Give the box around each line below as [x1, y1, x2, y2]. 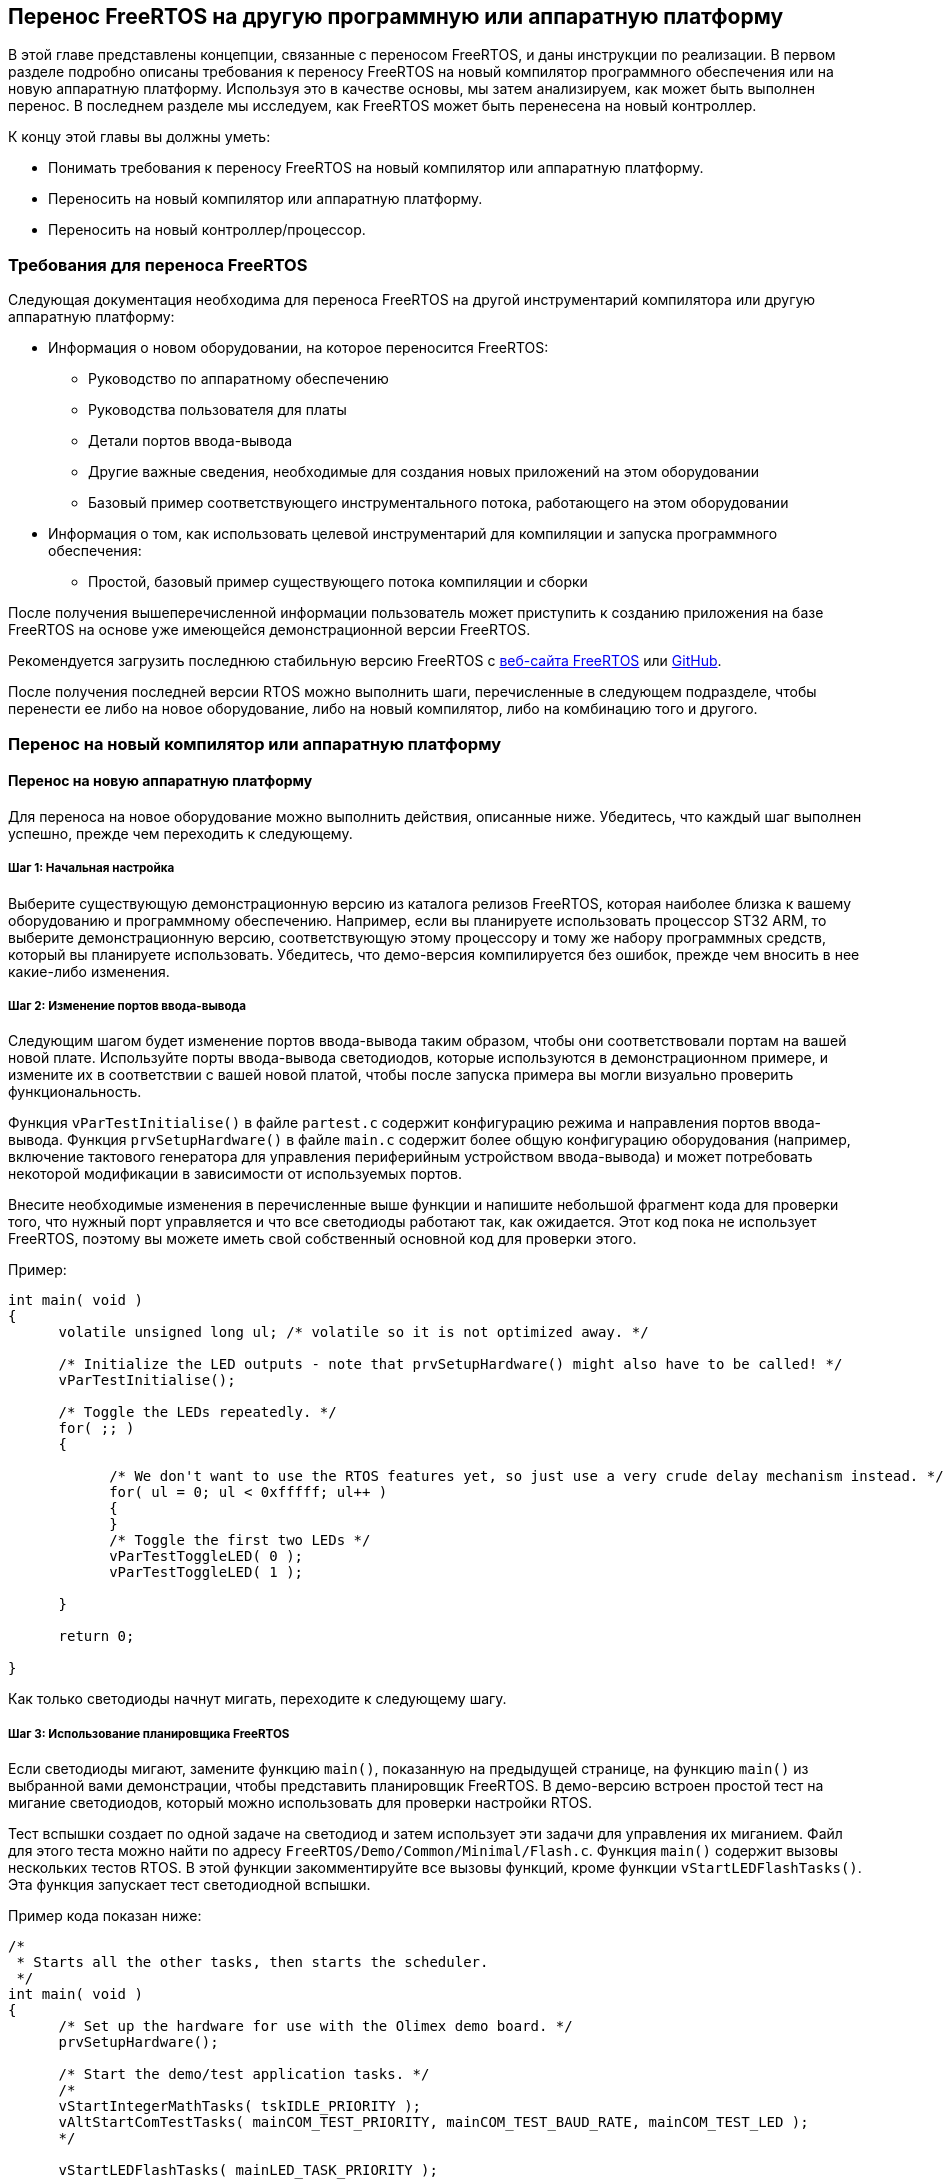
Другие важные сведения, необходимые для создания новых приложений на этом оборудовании [88, 463, 760, 481]
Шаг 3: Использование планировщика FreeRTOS [8, 1726, 290, 1741]
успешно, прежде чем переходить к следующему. [8, 824, 353, 842]
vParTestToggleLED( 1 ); [109, 1564, 304, 1581]
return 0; [58, 1628, 135, 1645]
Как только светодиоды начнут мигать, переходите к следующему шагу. [8, 1690, 507, 1708]
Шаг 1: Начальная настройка [8, 861, 175, 876]
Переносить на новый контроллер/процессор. [48, 221, 366, 239]
